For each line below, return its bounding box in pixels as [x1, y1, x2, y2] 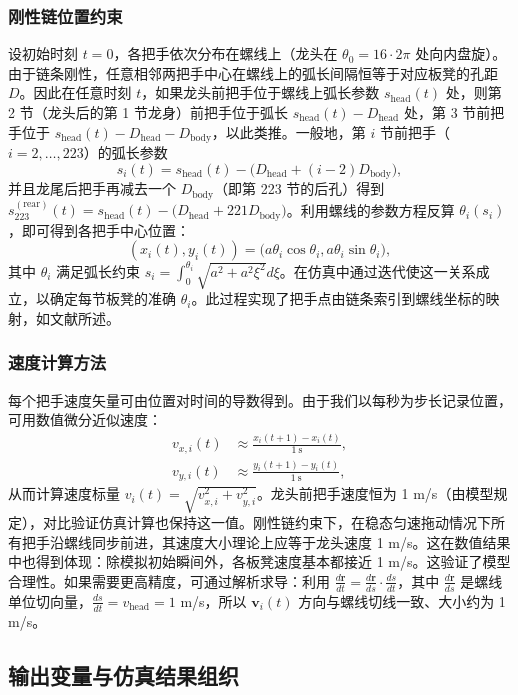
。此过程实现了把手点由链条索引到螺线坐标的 [191, 288, 486, 309]
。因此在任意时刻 [19, 82, 132, 103]
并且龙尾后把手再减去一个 [8, 178, 176, 199]
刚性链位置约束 [8, 3, 123, 28]
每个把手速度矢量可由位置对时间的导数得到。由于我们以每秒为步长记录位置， [8, 389, 512, 410]
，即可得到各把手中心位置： [8, 219, 190, 240]
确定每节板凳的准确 [49, 288, 176, 309]
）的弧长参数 [83, 142, 168, 163]
